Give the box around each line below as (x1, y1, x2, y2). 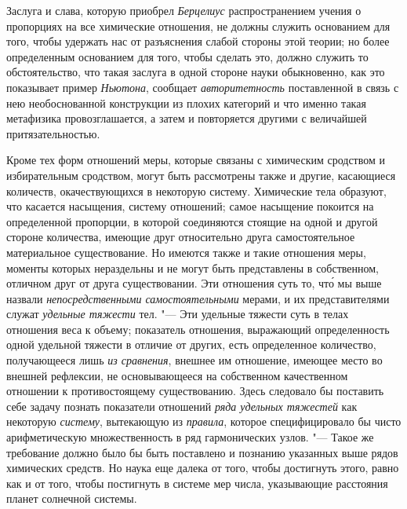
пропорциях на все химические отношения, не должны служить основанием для (6, 17, 391, 34)
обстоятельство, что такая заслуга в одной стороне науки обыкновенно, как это (6, 64, 385, 80)
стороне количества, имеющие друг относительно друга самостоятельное (6, 229, 355, 245)
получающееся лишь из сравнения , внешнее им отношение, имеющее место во (6, 352, 383, 368)
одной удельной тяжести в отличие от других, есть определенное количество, (6, 336, 376, 353)
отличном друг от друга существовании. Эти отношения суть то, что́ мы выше (6, 275, 382, 291)
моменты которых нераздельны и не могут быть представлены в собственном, (6, 259, 380, 276)
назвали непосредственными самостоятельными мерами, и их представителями (6, 290, 390, 306)
